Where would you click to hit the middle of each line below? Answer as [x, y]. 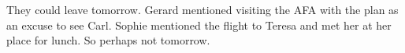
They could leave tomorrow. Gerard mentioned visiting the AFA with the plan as [202, 9]
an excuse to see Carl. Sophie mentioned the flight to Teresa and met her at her [199, 25]
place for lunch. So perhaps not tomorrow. [108, 40]
